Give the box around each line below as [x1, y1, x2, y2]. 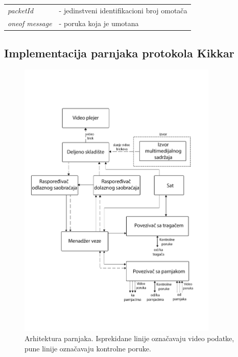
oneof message [8, 17, 52, 28]
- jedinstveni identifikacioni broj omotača [59, 5, 187, 15]
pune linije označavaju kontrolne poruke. [25, 343, 151, 353]
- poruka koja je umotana [59, 17, 139, 28]
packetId [8, 5, 34, 15]
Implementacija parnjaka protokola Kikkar [4, 45, 234, 61]
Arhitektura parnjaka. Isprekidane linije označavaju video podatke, [25, 332, 234, 343]
